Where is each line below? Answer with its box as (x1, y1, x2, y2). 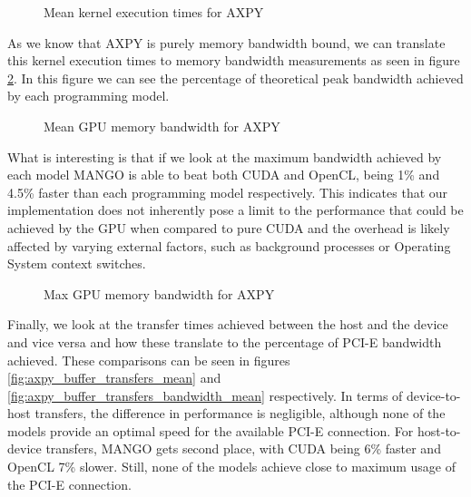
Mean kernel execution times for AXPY (44, 3, 264, 21)
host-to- (417, 421, 461, 440)
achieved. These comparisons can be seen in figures (7, 350, 290, 369)
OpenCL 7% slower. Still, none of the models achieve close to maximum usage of (7, 457, 456, 476)
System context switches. (7, 254, 146, 273)
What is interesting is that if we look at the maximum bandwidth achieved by (7, 147, 442, 166)
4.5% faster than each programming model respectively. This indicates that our (7, 182, 448, 201)
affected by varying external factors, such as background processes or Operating (7, 236, 451, 255)
